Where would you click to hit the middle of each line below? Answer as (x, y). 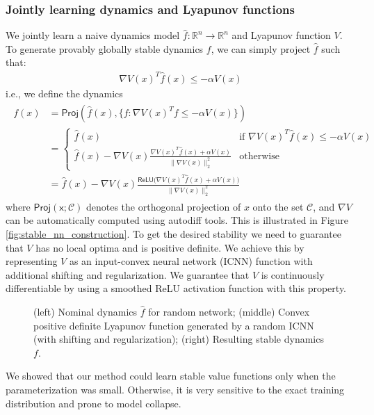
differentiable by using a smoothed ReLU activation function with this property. (176, 288)
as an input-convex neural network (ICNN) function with (191, 261)
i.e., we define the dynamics (64, 93)
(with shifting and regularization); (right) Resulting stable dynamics (179, 339)
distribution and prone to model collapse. (93, 403)
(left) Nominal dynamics (86, 312)
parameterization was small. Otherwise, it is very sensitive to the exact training (175, 389)
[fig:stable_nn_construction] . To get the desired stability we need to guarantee (174, 234)
